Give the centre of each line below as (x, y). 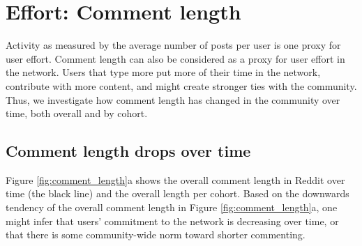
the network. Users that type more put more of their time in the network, (163, 72)
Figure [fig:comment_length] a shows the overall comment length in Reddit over (175, 179)
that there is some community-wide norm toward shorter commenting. (156, 235)
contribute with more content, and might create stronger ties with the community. (181, 85)
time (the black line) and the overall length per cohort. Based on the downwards (178, 193)
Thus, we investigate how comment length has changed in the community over (173, 99)
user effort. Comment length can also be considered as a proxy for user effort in (175, 58)
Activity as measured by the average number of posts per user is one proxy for (173, 45)
